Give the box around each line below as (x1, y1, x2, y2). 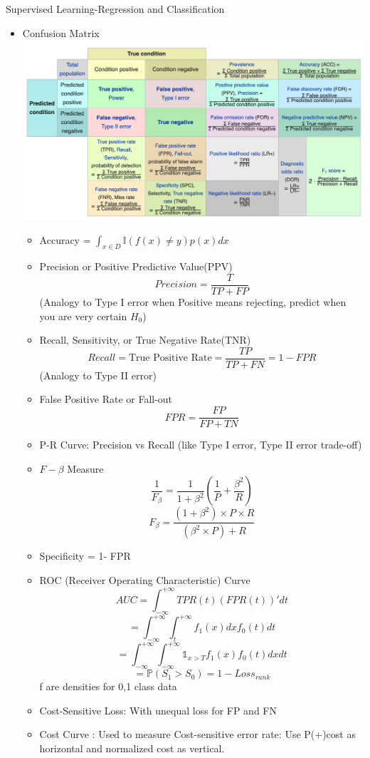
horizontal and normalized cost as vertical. (39, 741, 225, 756)
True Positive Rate (128, 353, 212, 364)
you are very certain (39, 308, 127, 323)
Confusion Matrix (22, 25, 100, 40)
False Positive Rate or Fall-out (39, 391, 173, 406)
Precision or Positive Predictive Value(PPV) (39, 259, 233, 274)
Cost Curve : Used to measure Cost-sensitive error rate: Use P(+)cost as (39, 727, 356, 742)
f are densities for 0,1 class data (39, 679, 177, 694)
